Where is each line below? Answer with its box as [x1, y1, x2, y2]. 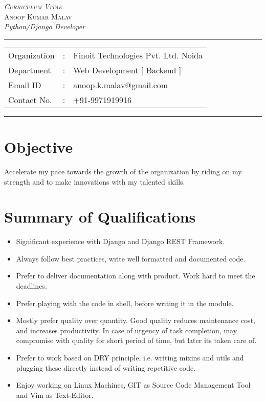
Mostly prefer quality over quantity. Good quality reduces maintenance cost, [16, 315, 255, 326]
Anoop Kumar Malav [4, 11, 72, 22]
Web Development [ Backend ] [73, 64, 182, 76]
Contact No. [8, 93, 52, 106]
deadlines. [16, 280, 47, 291]
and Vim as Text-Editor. [16, 389, 94, 400]
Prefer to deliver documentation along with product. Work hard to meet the [16, 270, 255, 281]
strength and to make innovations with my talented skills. [4, 176, 185, 187]
